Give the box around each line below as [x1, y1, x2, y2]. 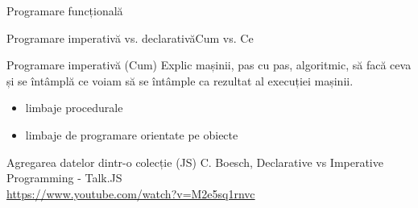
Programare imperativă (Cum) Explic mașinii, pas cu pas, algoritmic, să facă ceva [6, 56, 412, 73]
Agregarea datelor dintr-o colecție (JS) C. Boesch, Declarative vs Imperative [6, 153, 383, 170]
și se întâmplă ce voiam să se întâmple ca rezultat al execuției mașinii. [6, 72, 354, 89]
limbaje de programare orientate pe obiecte [25, 126, 238, 143]
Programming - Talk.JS [6, 169, 122, 186]
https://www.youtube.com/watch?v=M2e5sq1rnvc [6, 185, 255, 202]
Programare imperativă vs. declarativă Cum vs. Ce [6, 29, 254, 46]
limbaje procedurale [25, 99, 123, 116]
